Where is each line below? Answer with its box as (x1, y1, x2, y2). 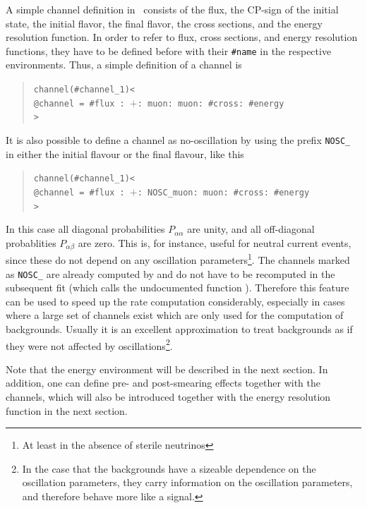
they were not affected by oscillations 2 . (6, 336, 173, 353)
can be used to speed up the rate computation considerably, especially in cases (6, 294, 345, 308)
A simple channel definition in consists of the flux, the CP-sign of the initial (6, 2, 339, 16)
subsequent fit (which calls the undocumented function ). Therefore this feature (6, 280, 349, 295)
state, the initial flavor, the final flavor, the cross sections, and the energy (6, 16, 323, 30)
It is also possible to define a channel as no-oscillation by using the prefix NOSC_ (6, 133, 351, 147)
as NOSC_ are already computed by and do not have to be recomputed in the (6, 266, 335, 281)
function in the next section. (6, 403, 128, 418)
